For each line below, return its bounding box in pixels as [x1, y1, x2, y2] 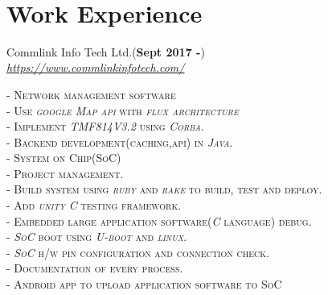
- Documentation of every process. [6, 260, 183, 276]
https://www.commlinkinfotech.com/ [6, 59, 185, 76]
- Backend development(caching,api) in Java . [6, 133, 233, 150]
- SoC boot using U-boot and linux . [6, 228, 187, 245]
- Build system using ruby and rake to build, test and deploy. [6, 181, 322, 197]
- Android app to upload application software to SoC [6, 276, 282, 293]
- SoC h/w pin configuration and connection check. [6, 243, 269, 260]
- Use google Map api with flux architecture [6, 102, 239, 118]
